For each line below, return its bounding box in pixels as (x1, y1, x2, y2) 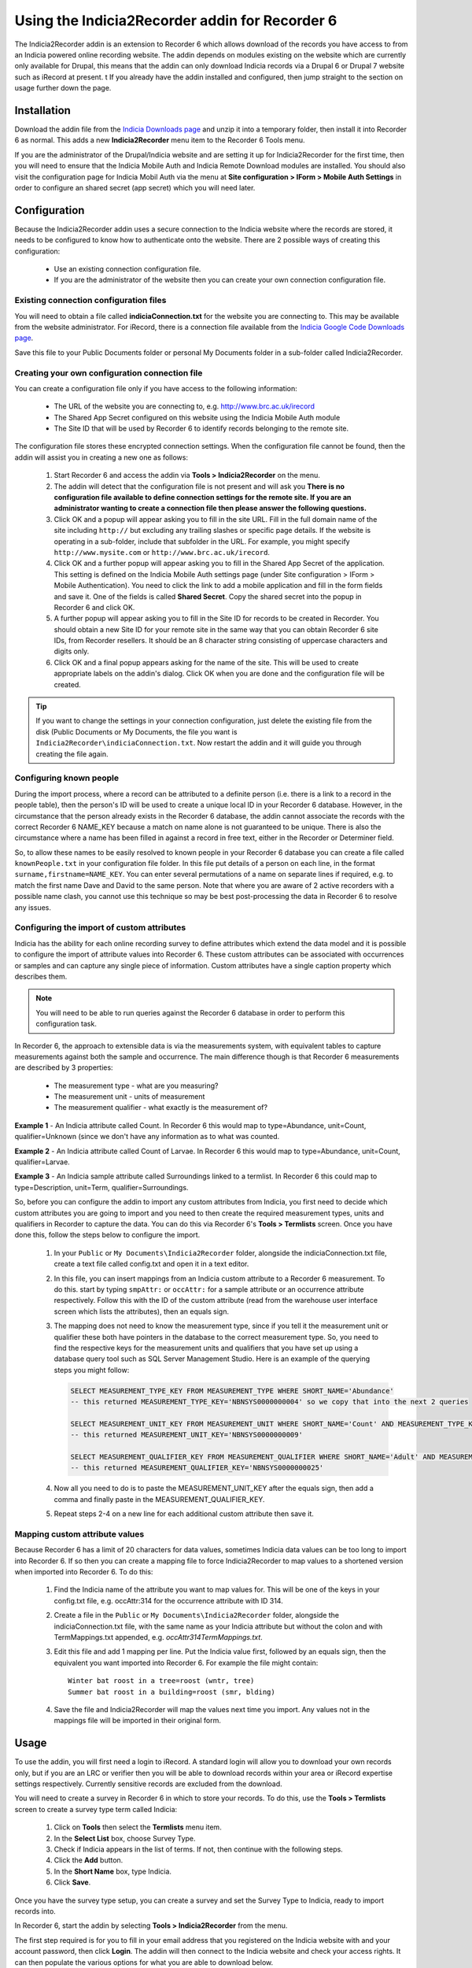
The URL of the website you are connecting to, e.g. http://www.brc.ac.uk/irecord (53, 401, 315, 411)
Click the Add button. (53, 1855, 124, 1865)
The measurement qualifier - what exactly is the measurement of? (53, 1103, 267, 1112)
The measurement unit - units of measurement (53, 1092, 205, 1101)
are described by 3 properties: (14, 1063, 113, 1072)
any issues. (14, 902, 51, 912)
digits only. (53, 646, 90, 657)
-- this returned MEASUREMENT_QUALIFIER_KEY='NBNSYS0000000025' (70, 1463, 324, 1472)
